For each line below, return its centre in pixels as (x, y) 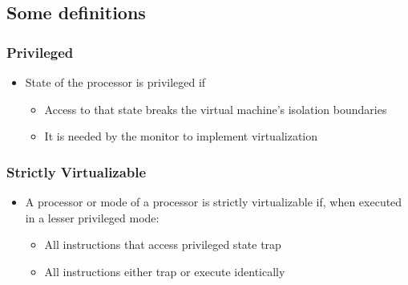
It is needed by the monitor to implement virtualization (181, 136)
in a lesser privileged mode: (92, 217)
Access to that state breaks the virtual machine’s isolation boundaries (216, 109)
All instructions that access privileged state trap (163, 244)
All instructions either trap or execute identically (165, 271)
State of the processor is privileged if (115, 82)
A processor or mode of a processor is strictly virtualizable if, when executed (214, 202)
